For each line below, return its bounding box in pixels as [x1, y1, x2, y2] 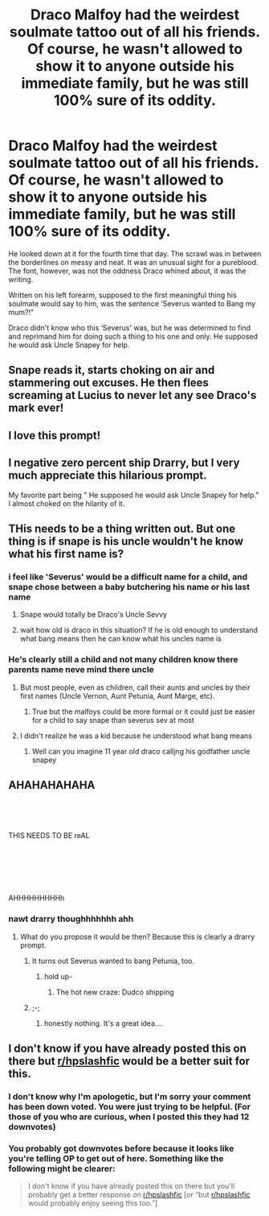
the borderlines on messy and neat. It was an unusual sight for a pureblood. [8, 257, 259, 267]
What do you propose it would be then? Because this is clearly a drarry [19, 932, 255, 941]
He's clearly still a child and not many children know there [8, 654, 238, 666]
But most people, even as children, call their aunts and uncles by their [19, 683, 251, 692]
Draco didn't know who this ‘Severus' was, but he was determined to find [8, 322, 251, 332]
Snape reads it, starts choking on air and [8, 363, 215, 377]
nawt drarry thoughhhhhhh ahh [8, 913, 134, 924]
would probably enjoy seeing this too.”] [27, 1198, 158, 1208]
